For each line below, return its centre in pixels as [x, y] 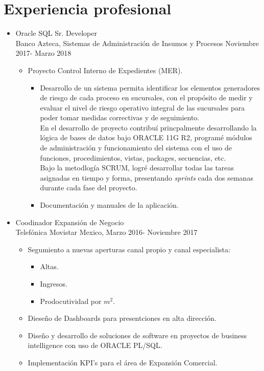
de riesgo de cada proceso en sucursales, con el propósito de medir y [146, 97]
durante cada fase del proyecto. [89, 188]
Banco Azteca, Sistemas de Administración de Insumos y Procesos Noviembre [137, 43]
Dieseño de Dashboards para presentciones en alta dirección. [122, 318]
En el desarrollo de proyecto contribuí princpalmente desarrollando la [148, 127]
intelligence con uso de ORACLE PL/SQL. [95, 345]
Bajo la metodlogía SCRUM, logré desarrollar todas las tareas [137, 168]
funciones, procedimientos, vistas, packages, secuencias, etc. [133, 157]
